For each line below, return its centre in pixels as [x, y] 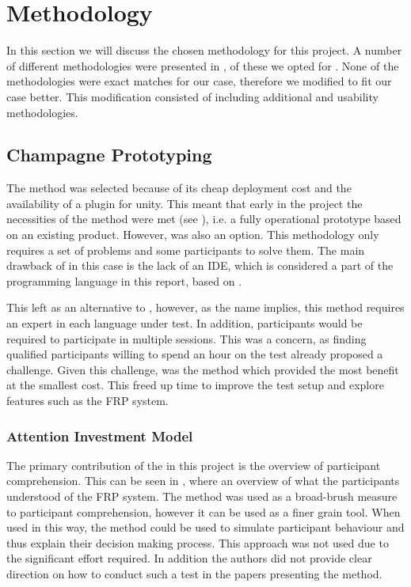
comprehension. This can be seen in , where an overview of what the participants [203, 481]
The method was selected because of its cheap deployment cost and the [179, 188]
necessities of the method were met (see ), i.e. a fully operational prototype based [204, 219]
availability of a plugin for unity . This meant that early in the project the [185, 203]
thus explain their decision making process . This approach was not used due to [198, 542]
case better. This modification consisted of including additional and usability [192, 96]
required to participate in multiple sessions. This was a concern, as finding [186, 338]
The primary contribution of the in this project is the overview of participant [194, 465]
